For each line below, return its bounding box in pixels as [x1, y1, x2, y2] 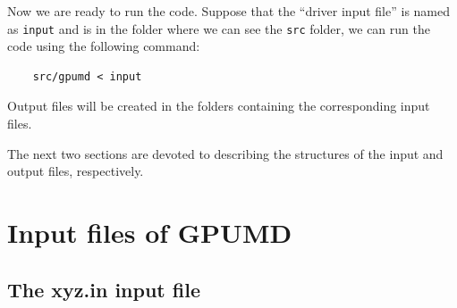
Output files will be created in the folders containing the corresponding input [7, 96, 430, 115]
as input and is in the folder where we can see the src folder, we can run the [7, 19, 430, 37]
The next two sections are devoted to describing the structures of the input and [7, 144, 444, 162]
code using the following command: [7, 37, 200, 55]
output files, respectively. [7, 162, 144, 180]
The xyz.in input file [7, 275, 200, 303]
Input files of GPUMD [7, 214, 292, 250]
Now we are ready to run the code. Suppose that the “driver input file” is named [7, 2, 451, 20]
